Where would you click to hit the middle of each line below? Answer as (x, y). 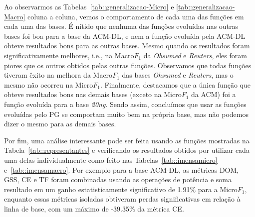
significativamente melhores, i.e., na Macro (69, 55)
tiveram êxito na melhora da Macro (58, 75)
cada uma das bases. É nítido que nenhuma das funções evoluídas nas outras (121, 26)
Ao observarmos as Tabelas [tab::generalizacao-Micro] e (89, 6)
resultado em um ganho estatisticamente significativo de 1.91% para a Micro (121, 189)
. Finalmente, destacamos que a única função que (175, 84)
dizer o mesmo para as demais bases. (60, 124)
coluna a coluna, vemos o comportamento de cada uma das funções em (136, 16)
